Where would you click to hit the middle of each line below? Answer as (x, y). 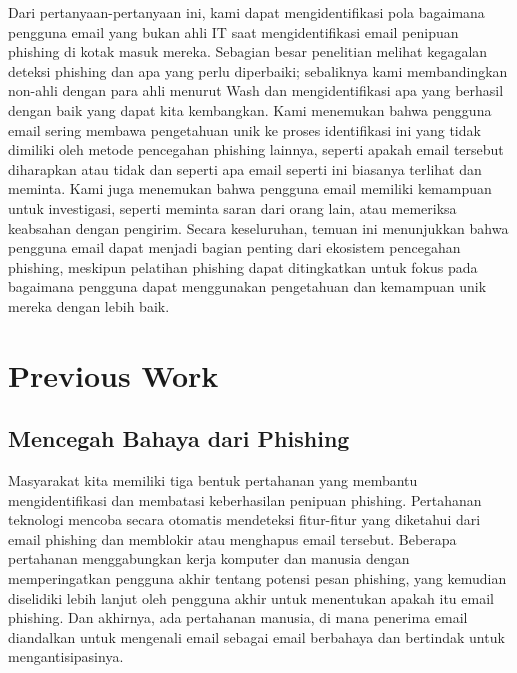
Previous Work (113, 374)
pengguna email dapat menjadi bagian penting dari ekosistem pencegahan (234, 247)
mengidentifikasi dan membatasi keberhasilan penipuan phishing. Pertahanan (245, 499)
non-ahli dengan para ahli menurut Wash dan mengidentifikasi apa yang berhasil (256, 90)
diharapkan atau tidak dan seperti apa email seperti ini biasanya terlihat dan (245, 168)
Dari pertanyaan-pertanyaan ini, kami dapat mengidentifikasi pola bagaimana (246, 12)
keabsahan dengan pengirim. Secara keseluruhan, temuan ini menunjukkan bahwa (258, 227)
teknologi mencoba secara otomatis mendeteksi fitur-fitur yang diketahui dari (244, 519)
